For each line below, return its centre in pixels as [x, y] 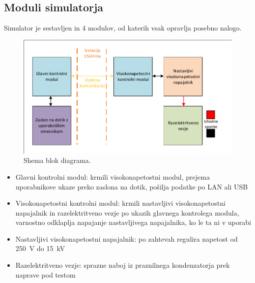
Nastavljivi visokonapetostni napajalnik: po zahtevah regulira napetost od [127, 238]
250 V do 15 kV [40, 248]
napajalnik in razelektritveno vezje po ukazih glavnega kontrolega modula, [127, 212]
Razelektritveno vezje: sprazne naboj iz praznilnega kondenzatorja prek [123, 265]
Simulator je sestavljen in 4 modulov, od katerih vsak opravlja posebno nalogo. [123, 28]
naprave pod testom [45, 274]
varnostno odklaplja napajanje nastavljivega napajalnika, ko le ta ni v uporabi [133, 222]
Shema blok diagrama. [57, 160]
